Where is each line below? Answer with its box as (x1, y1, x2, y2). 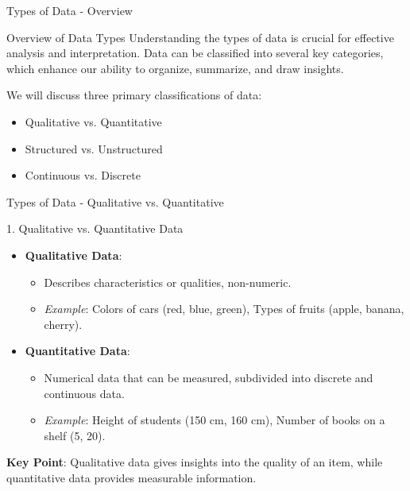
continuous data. (44, 385, 125, 401)
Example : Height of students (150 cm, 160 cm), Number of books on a (44, 412, 385, 428)
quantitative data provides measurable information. (6, 469, 257, 485)
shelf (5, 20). (44, 427, 106, 443)
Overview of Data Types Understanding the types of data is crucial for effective (6, 29, 394, 45)
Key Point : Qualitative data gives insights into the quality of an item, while (6, 454, 383, 470)
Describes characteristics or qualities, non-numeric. (44, 273, 292, 290)
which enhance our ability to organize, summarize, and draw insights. (6, 60, 344, 76)
